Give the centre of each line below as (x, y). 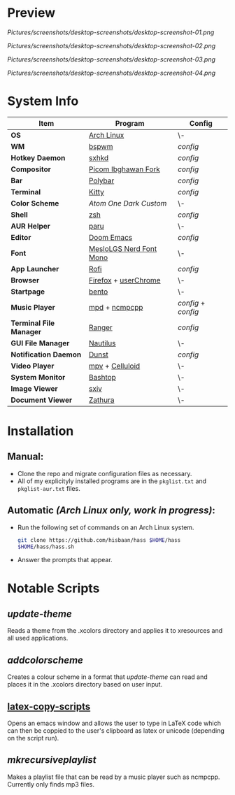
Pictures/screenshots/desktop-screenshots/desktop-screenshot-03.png (111, 59)
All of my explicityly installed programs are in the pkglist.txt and (112, 481)
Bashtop (102, 377)
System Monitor (38, 377)
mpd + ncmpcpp (116, 307)
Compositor (31, 169)
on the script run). (33, 738)
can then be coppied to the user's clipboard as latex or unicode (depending (116, 731)
